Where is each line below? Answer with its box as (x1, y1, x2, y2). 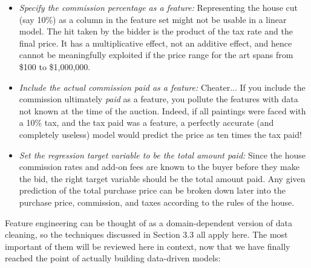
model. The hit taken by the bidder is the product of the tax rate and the (19, 25, 293, 38)
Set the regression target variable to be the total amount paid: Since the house (19, 148, 306, 161)
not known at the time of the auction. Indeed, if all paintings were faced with (19, 104, 306, 117)
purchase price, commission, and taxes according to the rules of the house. (19, 195, 295, 208)
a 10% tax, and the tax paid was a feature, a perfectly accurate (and (19, 116, 274, 129)
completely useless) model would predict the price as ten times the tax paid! (19, 128, 302, 140)
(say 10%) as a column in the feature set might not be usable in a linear (19, 13, 287, 25)
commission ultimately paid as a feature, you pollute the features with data (19, 93, 298, 105)
